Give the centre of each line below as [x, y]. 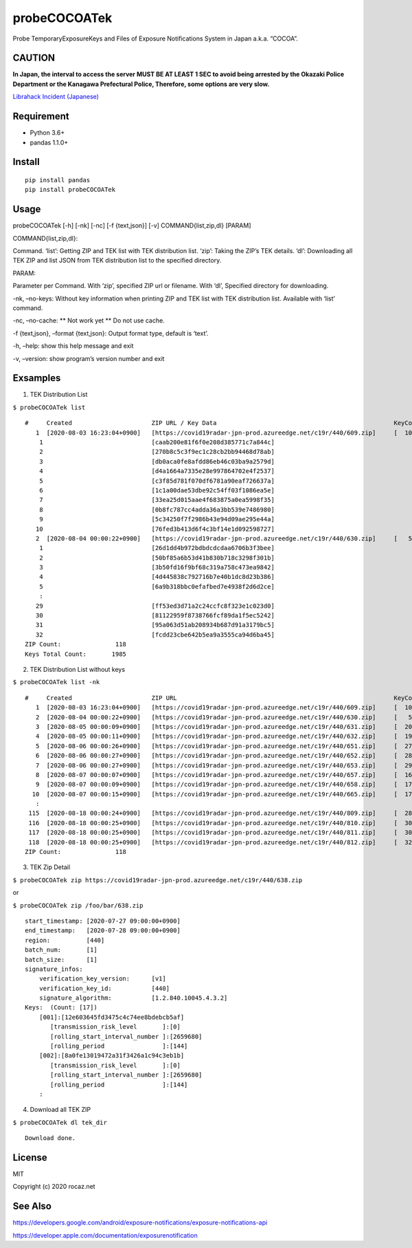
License [30, 1158]
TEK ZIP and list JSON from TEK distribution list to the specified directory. [117, 261]
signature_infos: [54, 969]
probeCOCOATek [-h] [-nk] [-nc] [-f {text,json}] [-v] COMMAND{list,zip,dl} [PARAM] [132, 226]
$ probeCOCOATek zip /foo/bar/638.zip [78, 905]
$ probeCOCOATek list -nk [56, 682]
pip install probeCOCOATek [70, 190]
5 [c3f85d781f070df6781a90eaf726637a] [157, 481]
